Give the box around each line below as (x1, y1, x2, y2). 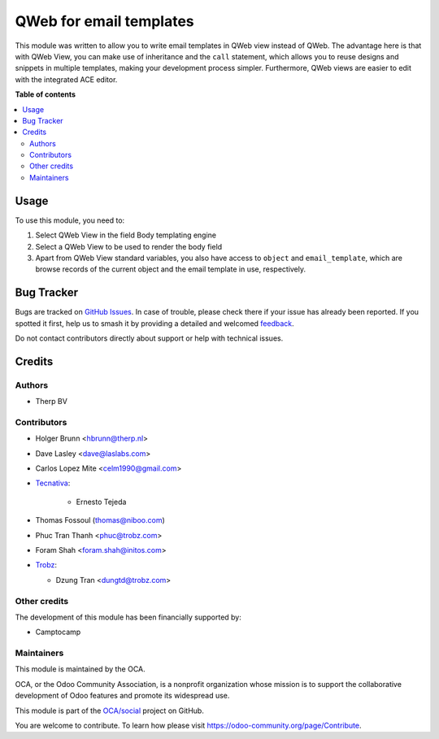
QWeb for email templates (15, 12, 194, 30)
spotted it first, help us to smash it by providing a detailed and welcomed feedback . (15, 318, 294, 328)
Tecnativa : (35, 478, 71, 488)
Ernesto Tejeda (76, 497, 127, 506)
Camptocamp (35, 627, 81, 637)
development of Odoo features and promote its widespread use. (15, 691, 230, 701)
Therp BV (35, 397, 68, 406)
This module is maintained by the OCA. (15, 664, 146, 674)
